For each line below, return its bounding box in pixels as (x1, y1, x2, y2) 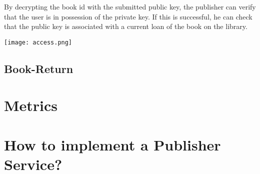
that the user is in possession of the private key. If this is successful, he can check (4, 11, 252, 21)
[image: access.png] (4, 38, 72, 46)
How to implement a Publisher (4, 134, 221, 154)
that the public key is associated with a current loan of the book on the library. (4, 21, 247, 31)
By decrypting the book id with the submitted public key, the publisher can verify (4, 1, 256, 11)
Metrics (4, 95, 58, 115)
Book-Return (4, 60, 73, 76)
